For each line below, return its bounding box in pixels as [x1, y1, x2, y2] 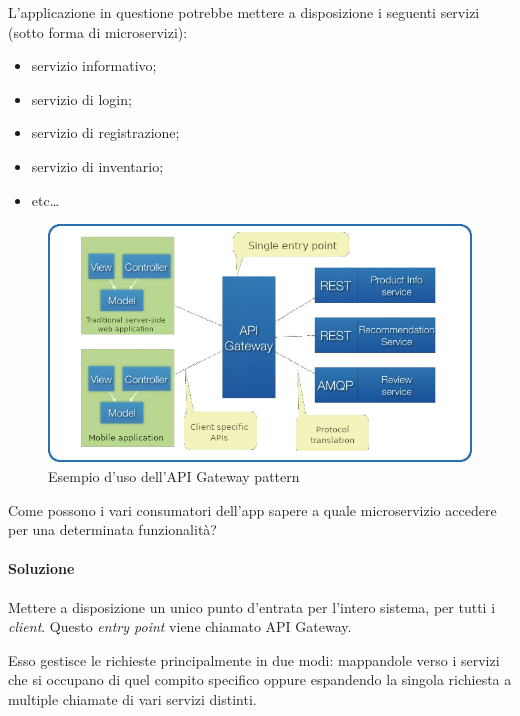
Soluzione [8, 558, 75, 579]
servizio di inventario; [31, 155, 164, 176]
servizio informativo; [31, 55, 157, 76]
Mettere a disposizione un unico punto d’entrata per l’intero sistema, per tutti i [8, 596, 496, 617]
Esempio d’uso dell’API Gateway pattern [48, 465, 300, 486]
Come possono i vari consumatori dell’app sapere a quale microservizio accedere [8, 499, 497, 520]
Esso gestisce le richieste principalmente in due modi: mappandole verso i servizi [8, 649, 500, 670]
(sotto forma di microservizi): [8, 21, 188, 42]
